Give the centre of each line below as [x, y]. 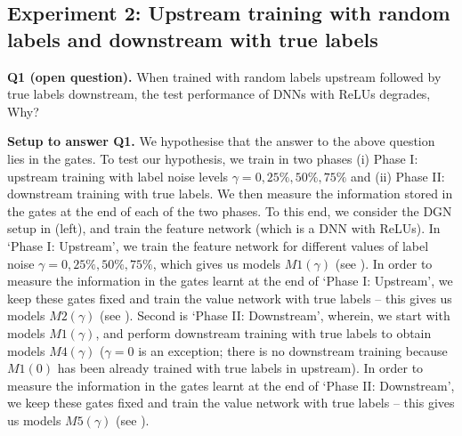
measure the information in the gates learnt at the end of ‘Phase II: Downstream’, [231, 385]
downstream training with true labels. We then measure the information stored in [230, 194]
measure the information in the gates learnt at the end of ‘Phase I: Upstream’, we [230, 281]
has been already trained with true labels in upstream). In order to [240, 368]
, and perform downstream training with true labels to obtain [263, 332]
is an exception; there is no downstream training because [293, 350]
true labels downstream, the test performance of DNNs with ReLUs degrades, [219, 94]
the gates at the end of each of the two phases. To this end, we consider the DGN [230, 210]
